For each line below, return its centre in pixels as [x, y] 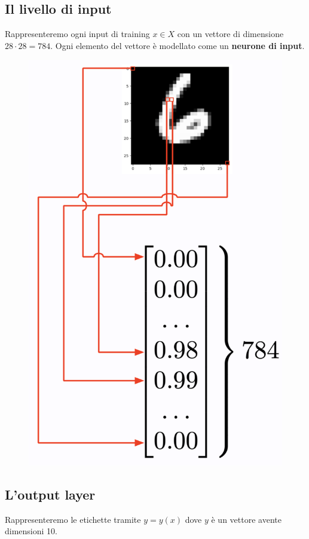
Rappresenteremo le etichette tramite [73, 519]
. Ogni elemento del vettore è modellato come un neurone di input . [178, 45]
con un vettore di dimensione [230, 34]
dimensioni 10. [31, 531]
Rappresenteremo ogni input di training [77, 34]
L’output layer [50, 494]
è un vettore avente [246, 519]
